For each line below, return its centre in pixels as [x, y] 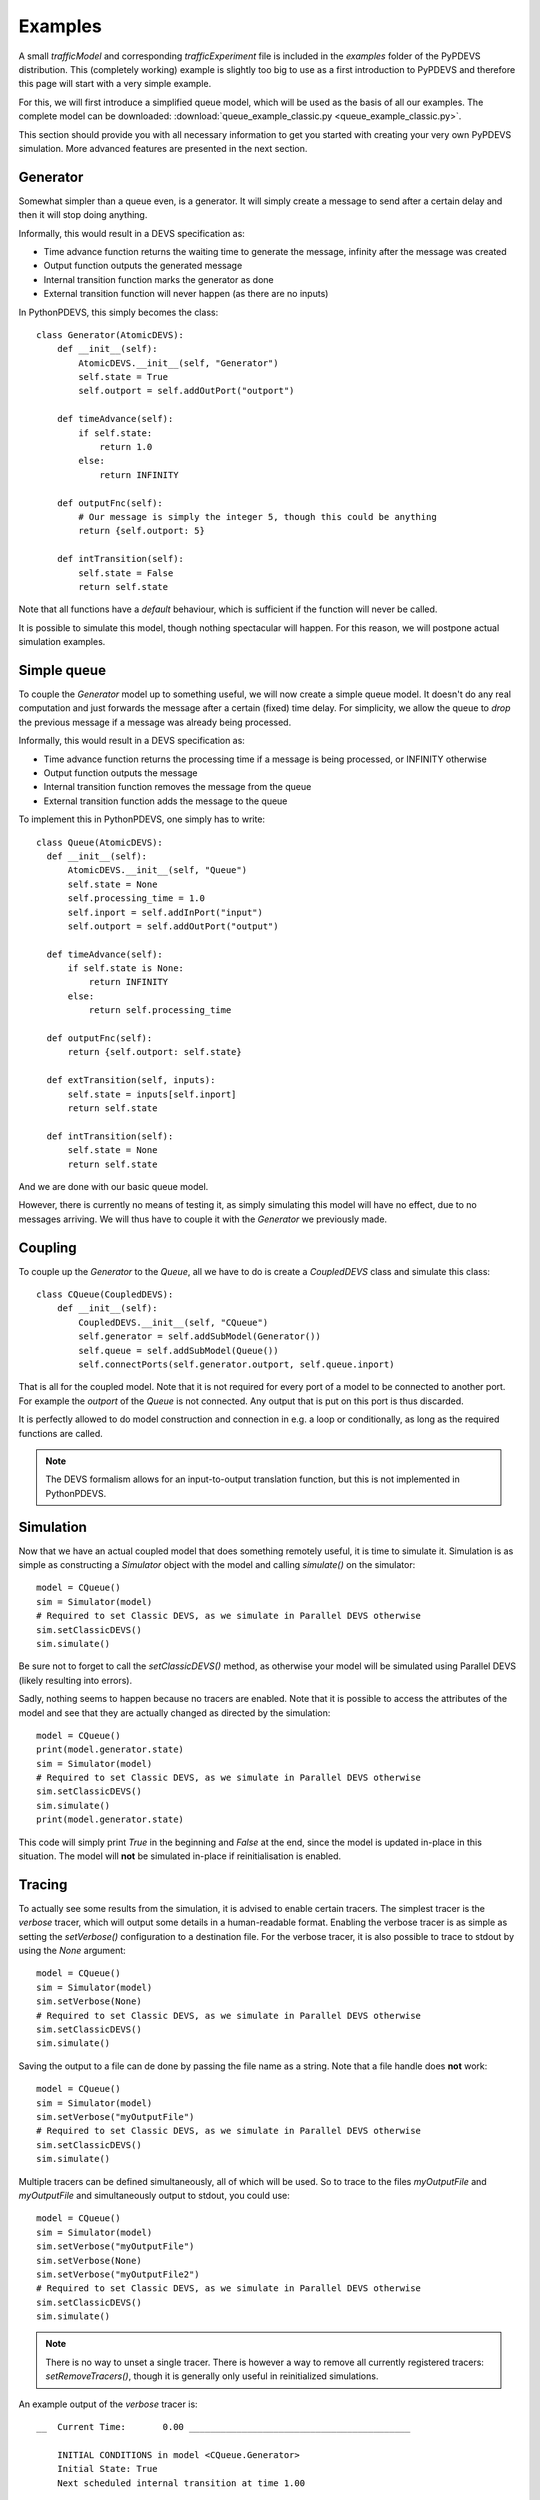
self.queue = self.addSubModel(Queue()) [178, 1350]
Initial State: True [107, 2469]
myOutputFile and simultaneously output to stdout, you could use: [154, 2195]
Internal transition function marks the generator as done [158, 279]
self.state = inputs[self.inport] [152, 1094]
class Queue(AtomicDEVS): [100, 842]
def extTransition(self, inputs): [131, 1080]
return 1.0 [126, 447]
